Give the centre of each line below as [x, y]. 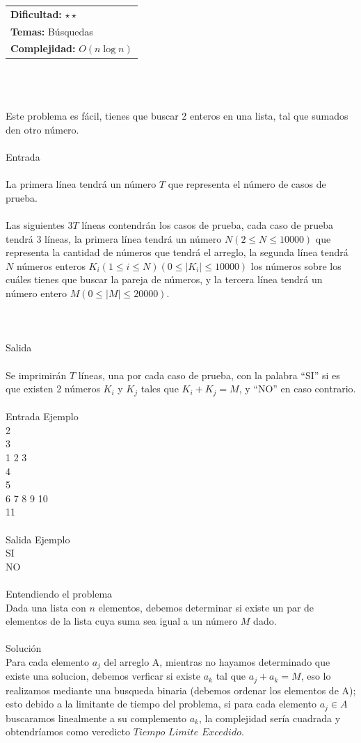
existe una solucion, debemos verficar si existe [103, 676]
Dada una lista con [46, 607]
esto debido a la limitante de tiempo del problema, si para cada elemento [161, 704]
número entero [36, 293]
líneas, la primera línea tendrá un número [133, 238]
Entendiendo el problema [59, 593]
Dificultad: [36, 14]
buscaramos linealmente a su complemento [96, 718]
